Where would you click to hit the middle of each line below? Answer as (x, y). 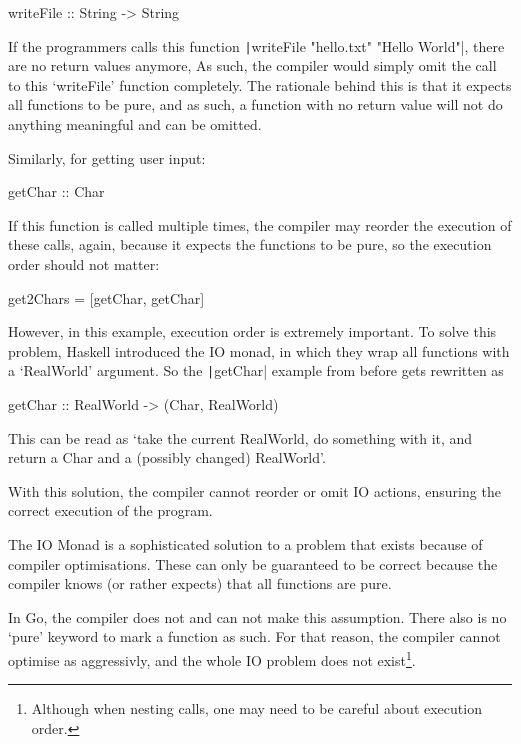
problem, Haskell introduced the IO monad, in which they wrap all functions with (259, 350)
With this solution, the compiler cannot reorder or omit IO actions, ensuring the (254, 490)
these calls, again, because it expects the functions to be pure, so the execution (250, 244)
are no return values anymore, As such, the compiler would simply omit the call (252, 65)
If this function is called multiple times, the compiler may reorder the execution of (260, 224)
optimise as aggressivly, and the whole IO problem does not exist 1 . (212, 658)
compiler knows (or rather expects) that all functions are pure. (200, 583)
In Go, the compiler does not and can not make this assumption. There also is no (257, 616)
